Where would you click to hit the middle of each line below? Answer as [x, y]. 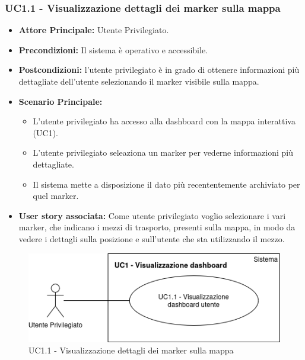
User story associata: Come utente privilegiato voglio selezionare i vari [152, 215]
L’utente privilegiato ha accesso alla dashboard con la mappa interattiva [164, 121]
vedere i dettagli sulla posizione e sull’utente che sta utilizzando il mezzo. [152, 238]
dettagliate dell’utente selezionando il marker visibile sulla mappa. [139, 81]
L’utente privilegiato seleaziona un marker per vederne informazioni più [163, 152]
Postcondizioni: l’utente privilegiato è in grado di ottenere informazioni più [159, 70]
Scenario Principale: [61, 101]
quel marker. [56, 196]
